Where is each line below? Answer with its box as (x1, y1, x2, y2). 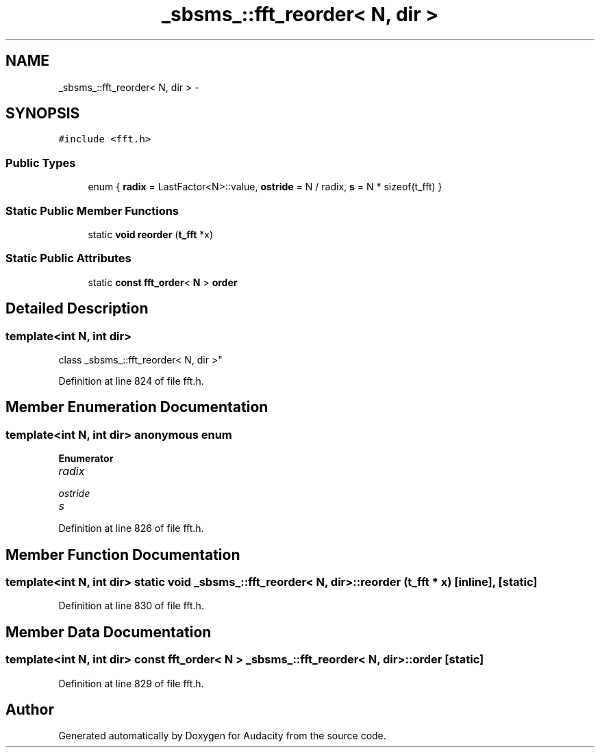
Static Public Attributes (5, 251, 132, 266)
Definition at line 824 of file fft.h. (58, 374, 204, 387)
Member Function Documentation (5, 546, 240, 563)
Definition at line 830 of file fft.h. (58, 600, 204, 612)
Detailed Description (5, 300, 149, 318)
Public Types (5, 155, 76, 170)
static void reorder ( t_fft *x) (88, 228, 214, 240)
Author (5, 700, 54, 718)
